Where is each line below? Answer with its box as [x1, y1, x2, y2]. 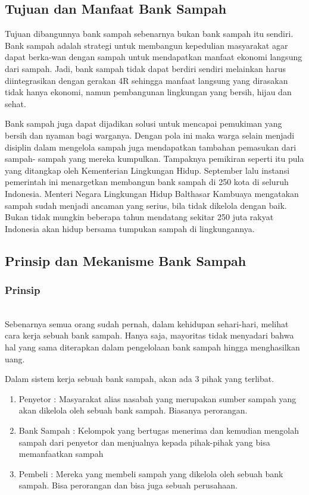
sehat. [5, 97, 26, 109]
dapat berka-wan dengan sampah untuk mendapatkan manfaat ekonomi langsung [5, 51, 302, 63]
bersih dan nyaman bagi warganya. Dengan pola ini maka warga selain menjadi [5, 129, 295, 141]
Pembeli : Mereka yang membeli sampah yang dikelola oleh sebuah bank [18, 467, 283, 480]
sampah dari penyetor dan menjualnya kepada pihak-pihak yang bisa [18, 436, 270, 448]
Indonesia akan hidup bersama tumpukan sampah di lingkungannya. [5, 222, 255, 234]
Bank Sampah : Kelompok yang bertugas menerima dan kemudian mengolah [18, 424, 299, 437]
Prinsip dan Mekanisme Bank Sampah [5, 251, 246, 270]
